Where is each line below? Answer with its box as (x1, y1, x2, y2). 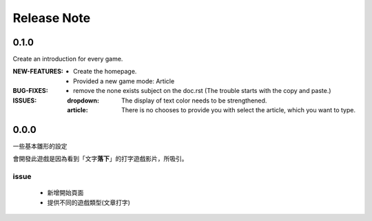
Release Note (12, 10, 91, 25)
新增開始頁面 (47, 189, 84, 197)
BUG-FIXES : (12, 87, 48, 95)
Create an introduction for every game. (12, 55, 123, 63)
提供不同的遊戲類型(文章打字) (47, 198, 131, 207)
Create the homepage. (73, 67, 137, 76)
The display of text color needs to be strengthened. (121, 96, 267, 105)
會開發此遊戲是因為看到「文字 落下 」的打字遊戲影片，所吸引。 (12, 155, 188, 163)
